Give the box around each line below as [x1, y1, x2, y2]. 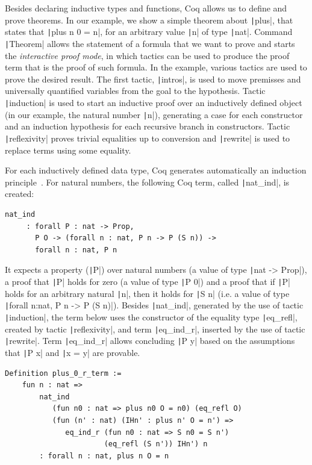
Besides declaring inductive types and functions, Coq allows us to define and [5, 2, 287, 14]
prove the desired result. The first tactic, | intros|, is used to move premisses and [5, 72, 301, 85]
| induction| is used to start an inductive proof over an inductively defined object [5, 96, 302, 108]
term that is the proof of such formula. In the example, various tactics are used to [5, 61, 307, 73]
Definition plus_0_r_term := [5, 369, 122, 378]
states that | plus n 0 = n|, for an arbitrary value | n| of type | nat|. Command [5, 25, 293, 38]
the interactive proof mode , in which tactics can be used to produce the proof [5, 49, 290, 61]
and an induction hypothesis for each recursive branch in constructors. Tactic [5, 120, 290, 133]
